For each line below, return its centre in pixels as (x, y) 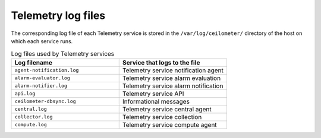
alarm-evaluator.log (43, 78)
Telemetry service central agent (167, 109)
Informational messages (156, 101)
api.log (25, 94)
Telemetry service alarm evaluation (171, 78)
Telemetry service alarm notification (173, 86)
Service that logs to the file (161, 62)
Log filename (34, 62)
